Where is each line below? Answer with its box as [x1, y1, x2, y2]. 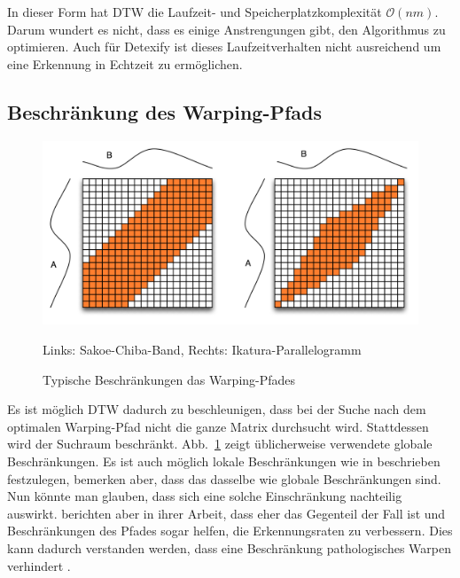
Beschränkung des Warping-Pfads [7, 98, 323, 125]
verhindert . [7, 556, 71, 574]
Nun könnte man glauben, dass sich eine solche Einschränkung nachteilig [7, 487, 402, 505]
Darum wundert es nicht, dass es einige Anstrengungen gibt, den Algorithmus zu [7, 20, 446, 38]
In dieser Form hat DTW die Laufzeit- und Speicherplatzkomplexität [7, 3, 382, 20]
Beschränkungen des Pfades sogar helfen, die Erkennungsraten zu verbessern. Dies [7, 521, 453, 540]
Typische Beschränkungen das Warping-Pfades [43, 370, 296, 388]
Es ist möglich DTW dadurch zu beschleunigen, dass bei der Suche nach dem [7, 400, 426, 418]
